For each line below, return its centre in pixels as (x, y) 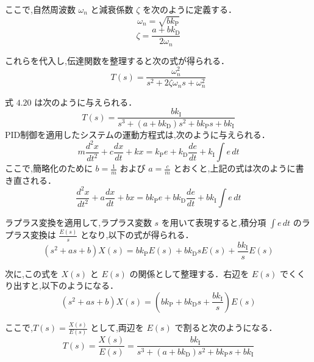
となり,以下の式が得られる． (137, 235)
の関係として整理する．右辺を (189, 273)
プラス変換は (30, 235)
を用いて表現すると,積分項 (214, 223)
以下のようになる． (80, 285)
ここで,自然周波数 (40, 9)
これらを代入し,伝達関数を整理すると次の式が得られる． (117, 60)
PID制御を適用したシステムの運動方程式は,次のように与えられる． (137, 134)
